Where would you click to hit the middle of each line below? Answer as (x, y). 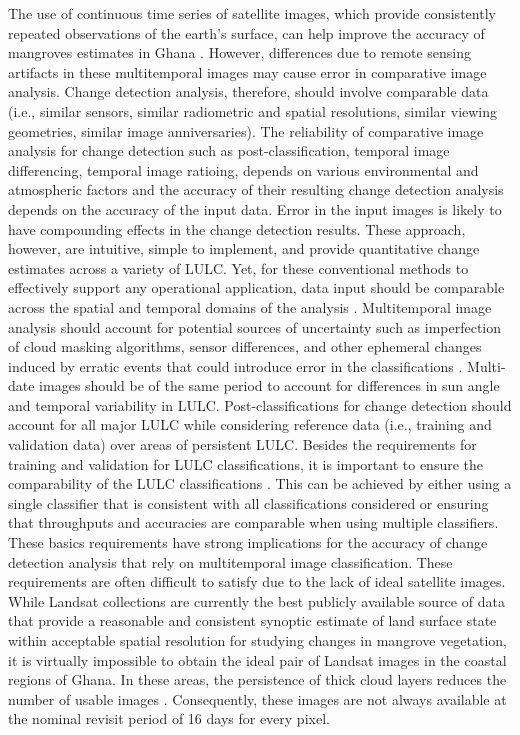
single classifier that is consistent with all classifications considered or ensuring (248, 502)
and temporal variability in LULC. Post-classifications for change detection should (260, 404)
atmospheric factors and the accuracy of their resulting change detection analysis (256, 189)
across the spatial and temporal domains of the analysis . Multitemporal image (250, 306)
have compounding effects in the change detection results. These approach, (237, 228)
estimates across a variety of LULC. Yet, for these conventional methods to (238, 267)
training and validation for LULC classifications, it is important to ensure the (246, 463)
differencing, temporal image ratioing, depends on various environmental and (243, 169)
